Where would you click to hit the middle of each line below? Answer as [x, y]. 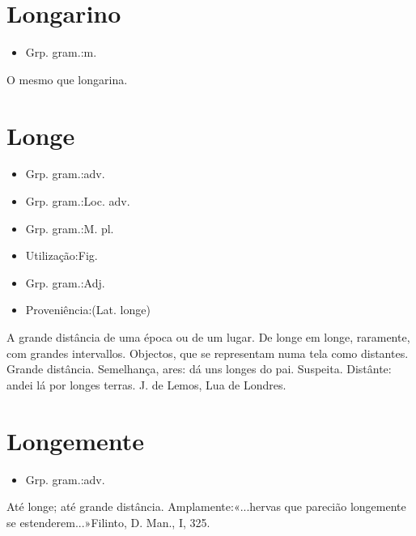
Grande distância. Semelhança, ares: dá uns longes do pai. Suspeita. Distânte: [199, 369]
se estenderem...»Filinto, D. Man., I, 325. [108, 522]
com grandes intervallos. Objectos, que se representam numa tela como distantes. [208, 353]
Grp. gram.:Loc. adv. [78, 201]
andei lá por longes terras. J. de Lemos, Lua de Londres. [146, 384]
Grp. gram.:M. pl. [70, 228]
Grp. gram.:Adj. [65, 282]
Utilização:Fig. [62, 255]
